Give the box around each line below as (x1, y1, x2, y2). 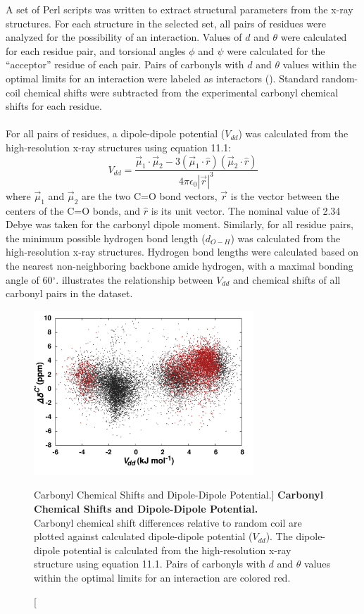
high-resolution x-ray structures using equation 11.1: (6, 139, 232, 154)
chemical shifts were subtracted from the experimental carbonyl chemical (23, 84, 339, 99)
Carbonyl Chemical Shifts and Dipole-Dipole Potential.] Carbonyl (34, 487, 324, 502)
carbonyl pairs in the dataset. (6, 286, 133, 301)
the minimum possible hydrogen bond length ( (6, 230, 206, 245)
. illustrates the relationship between (56, 272, 213, 287)
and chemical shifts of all (232, 272, 341, 287)
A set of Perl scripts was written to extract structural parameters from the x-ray (6, 2, 353, 16)
